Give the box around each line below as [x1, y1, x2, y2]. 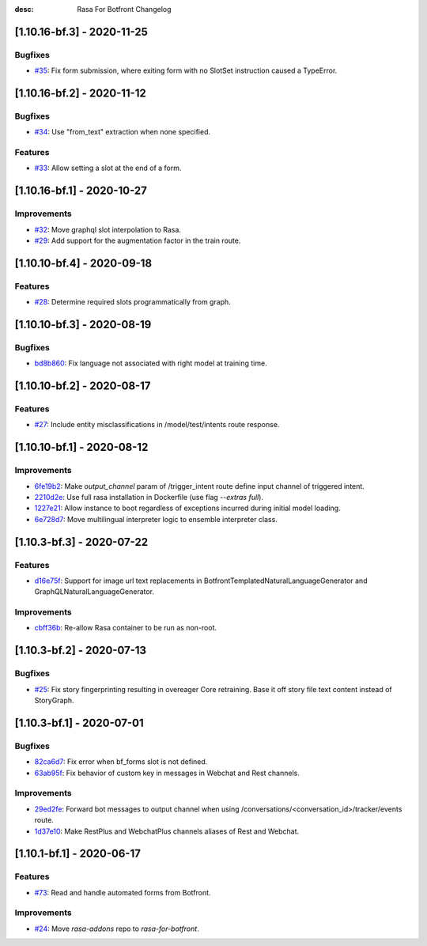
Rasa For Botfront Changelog [77, 5, 172, 13]
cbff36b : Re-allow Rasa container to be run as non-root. [34, 623, 217, 633]
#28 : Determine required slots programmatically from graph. [34, 297, 231, 307]
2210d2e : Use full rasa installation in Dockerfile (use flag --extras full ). [34, 493, 264, 502]
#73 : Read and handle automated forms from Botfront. [34, 887, 211, 897]
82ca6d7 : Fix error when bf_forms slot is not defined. [34, 757, 208, 766]
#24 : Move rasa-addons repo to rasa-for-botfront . [34, 924, 199, 933]
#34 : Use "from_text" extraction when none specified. [34, 127, 211, 137]
